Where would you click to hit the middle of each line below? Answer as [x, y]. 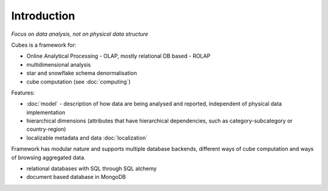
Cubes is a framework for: [44, 45]
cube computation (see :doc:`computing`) [78, 81]
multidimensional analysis [59, 64]
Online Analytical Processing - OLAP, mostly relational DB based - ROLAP [118, 56]
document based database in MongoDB [76, 177]
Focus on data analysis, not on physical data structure [80, 34]
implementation [46, 112]
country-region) [46, 129]
